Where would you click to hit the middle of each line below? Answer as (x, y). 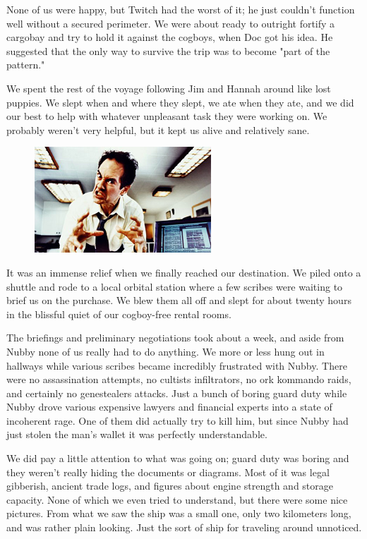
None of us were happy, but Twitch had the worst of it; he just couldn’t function (181, 9)
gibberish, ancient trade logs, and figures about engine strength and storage (170, 486)
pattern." (26, 65)
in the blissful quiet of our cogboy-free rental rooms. (119, 314)
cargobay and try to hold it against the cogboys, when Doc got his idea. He (170, 37)
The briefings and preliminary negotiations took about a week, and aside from (175, 338)
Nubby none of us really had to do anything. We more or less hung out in (166, 351)
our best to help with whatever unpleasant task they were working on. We (167, 116)
